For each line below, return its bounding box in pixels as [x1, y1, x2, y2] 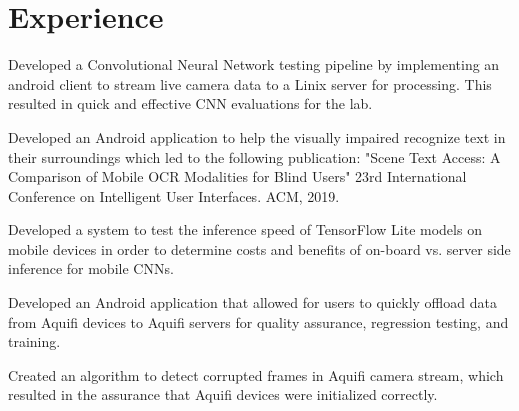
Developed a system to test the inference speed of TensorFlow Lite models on [8, 219, 482, 240]
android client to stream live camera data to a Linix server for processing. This [8, 73, 492, 94]
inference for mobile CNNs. [8, 258, 174, 279]
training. [8, 331, 61, 352]
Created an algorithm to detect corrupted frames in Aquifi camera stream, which [8, 364, 504, 385]
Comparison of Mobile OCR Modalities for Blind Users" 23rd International [8, 166, 467, 187]
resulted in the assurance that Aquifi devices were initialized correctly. [8, 384, 438, 405]
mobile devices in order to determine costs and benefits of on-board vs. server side [8, 238, 511, 259]
